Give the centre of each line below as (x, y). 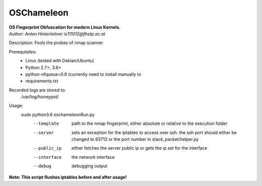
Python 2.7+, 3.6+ (43, 68)
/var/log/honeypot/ (40, 97)
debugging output (90, 166)
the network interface (93, 157)
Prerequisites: (23, 51)
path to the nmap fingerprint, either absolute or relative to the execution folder (149, 123)
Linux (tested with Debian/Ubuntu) (60, 61)
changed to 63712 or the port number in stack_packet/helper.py (135, 139)
